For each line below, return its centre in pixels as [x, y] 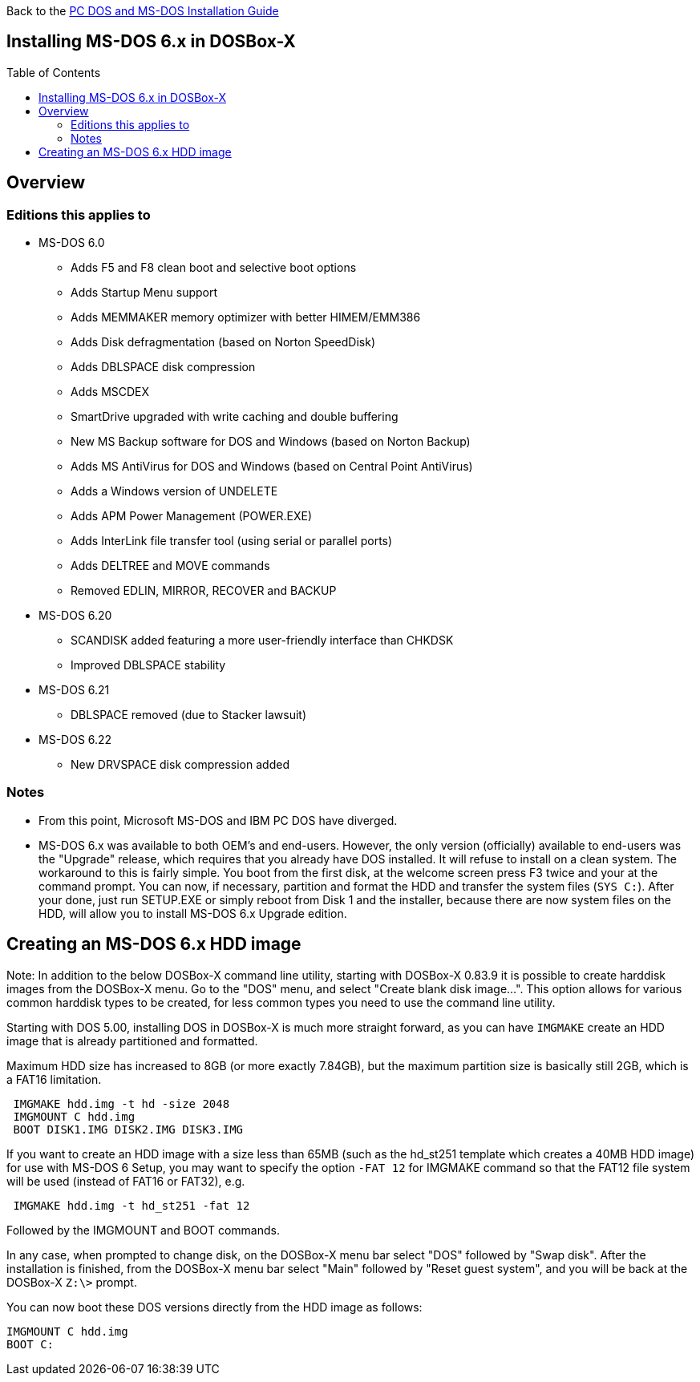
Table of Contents [54, 72]
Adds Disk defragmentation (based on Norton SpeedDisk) [223, 342]
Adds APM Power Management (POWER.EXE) [191, 516]
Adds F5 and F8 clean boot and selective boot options [214, 268]
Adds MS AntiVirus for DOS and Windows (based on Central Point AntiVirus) [272, 467]
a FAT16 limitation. [54, 1079]
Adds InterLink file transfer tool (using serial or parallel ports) [232, 541]
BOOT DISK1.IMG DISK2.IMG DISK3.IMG [128, 1129]
